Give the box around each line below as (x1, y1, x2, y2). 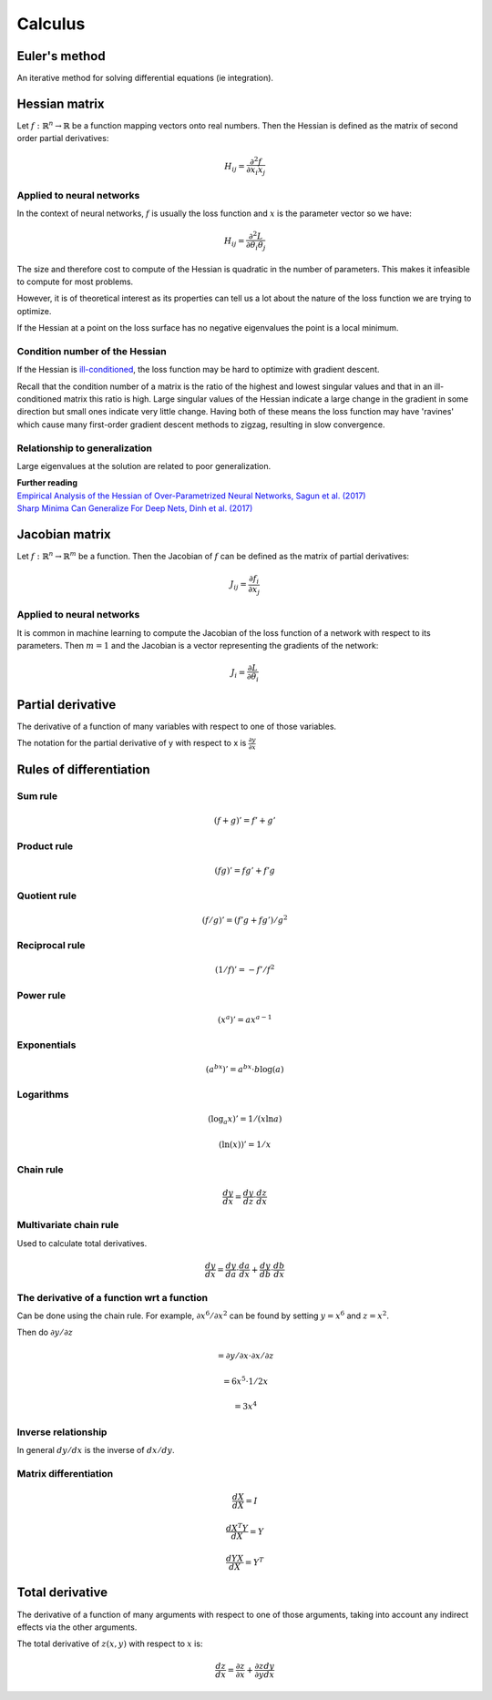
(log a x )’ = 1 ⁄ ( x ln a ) (208, 1114, 282, 1127)
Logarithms (16, 1089, 69, 1101)
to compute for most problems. (16, 276, 134, 287)
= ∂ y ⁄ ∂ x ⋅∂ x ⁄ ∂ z (217, 1351, 274, 1361)
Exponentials (16, 1039, 77, 1051)
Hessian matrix (16, 96, 105, 111)
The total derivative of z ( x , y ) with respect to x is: (16, 1638, 203, 1649)
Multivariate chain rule (16, 1219, 119, 1232)
